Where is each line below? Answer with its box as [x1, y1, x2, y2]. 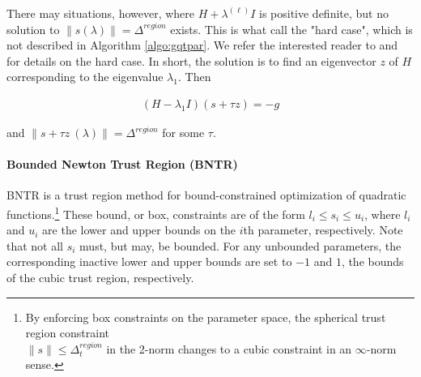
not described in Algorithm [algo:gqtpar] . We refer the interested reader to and [6, 36, 398, 54]
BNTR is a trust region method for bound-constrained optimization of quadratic [6, 186, 406, 203]
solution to [6, 20, 60, 37]
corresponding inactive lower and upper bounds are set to [6, 253, 292, 270]
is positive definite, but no [258, 5, 389, 21]
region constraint [25, 324, 110, 341]
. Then [177, 68, 211, 85]
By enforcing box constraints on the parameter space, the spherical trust [25, 308, 386, 325]
